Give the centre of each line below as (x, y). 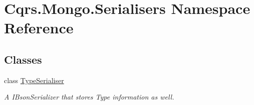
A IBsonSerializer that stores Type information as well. (89, 97)
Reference (39, 28)
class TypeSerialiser (34, 80)
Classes (23, 59)
